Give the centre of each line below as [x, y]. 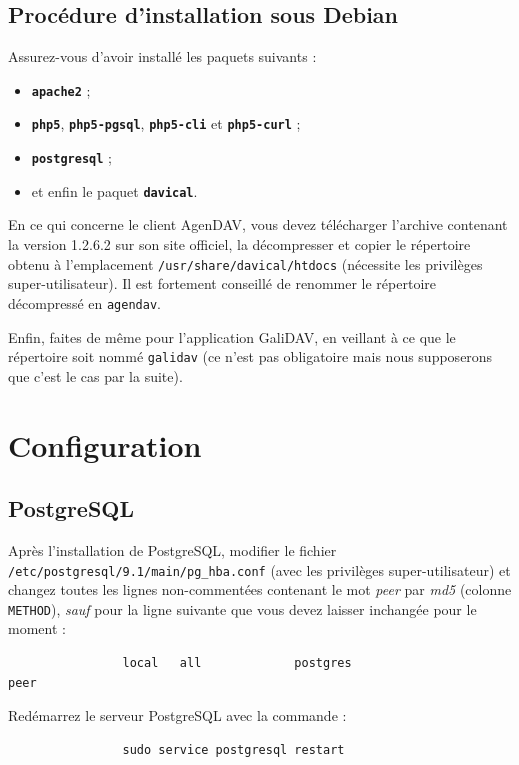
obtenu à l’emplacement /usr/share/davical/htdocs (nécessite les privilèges [245, 263]
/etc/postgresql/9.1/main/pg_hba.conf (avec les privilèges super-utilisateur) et [259, 569]
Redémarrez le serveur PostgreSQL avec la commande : [177, 715]
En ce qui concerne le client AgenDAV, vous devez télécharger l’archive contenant [258, 224]
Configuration [105, 444]
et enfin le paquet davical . [114, 190]
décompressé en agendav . [84, 302]
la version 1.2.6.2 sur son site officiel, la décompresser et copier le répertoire [239, 244]
